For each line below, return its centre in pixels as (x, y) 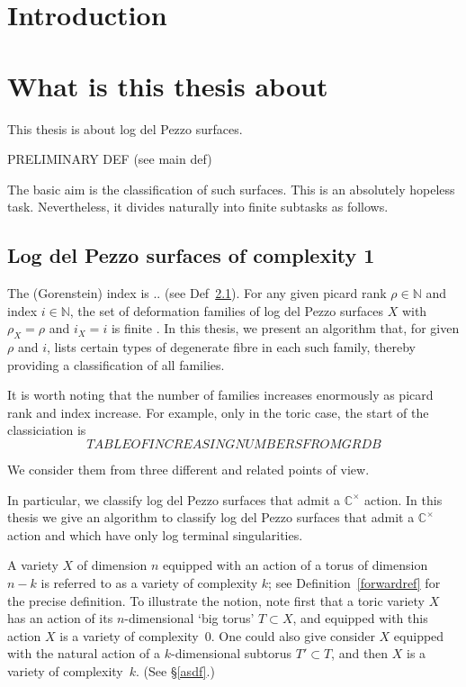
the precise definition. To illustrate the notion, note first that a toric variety (216, 600)
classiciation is (47, 430)
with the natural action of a (84, 653)
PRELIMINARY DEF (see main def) (110, 159)
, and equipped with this (360, 618)
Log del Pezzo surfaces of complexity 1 (191, 255)
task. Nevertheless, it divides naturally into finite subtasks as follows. (198, 207)
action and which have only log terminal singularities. (155, 534)
